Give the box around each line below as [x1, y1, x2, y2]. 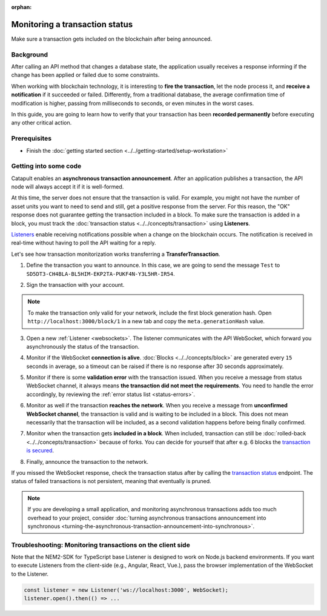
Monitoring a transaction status [11, 19, 133, 30]
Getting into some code [11, 162, 82, 170]
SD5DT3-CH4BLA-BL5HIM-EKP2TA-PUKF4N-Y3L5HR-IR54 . [26, 270, 175, 277]
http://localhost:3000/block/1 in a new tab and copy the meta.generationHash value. [27, 318, 265, 325]
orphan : [11, 4, 32, 10]
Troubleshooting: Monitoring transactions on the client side [11, 540, 190, 549]
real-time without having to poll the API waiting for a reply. [11, 239, 157, 247]
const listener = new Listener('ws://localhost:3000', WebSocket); [24, 586, 229, 594]
